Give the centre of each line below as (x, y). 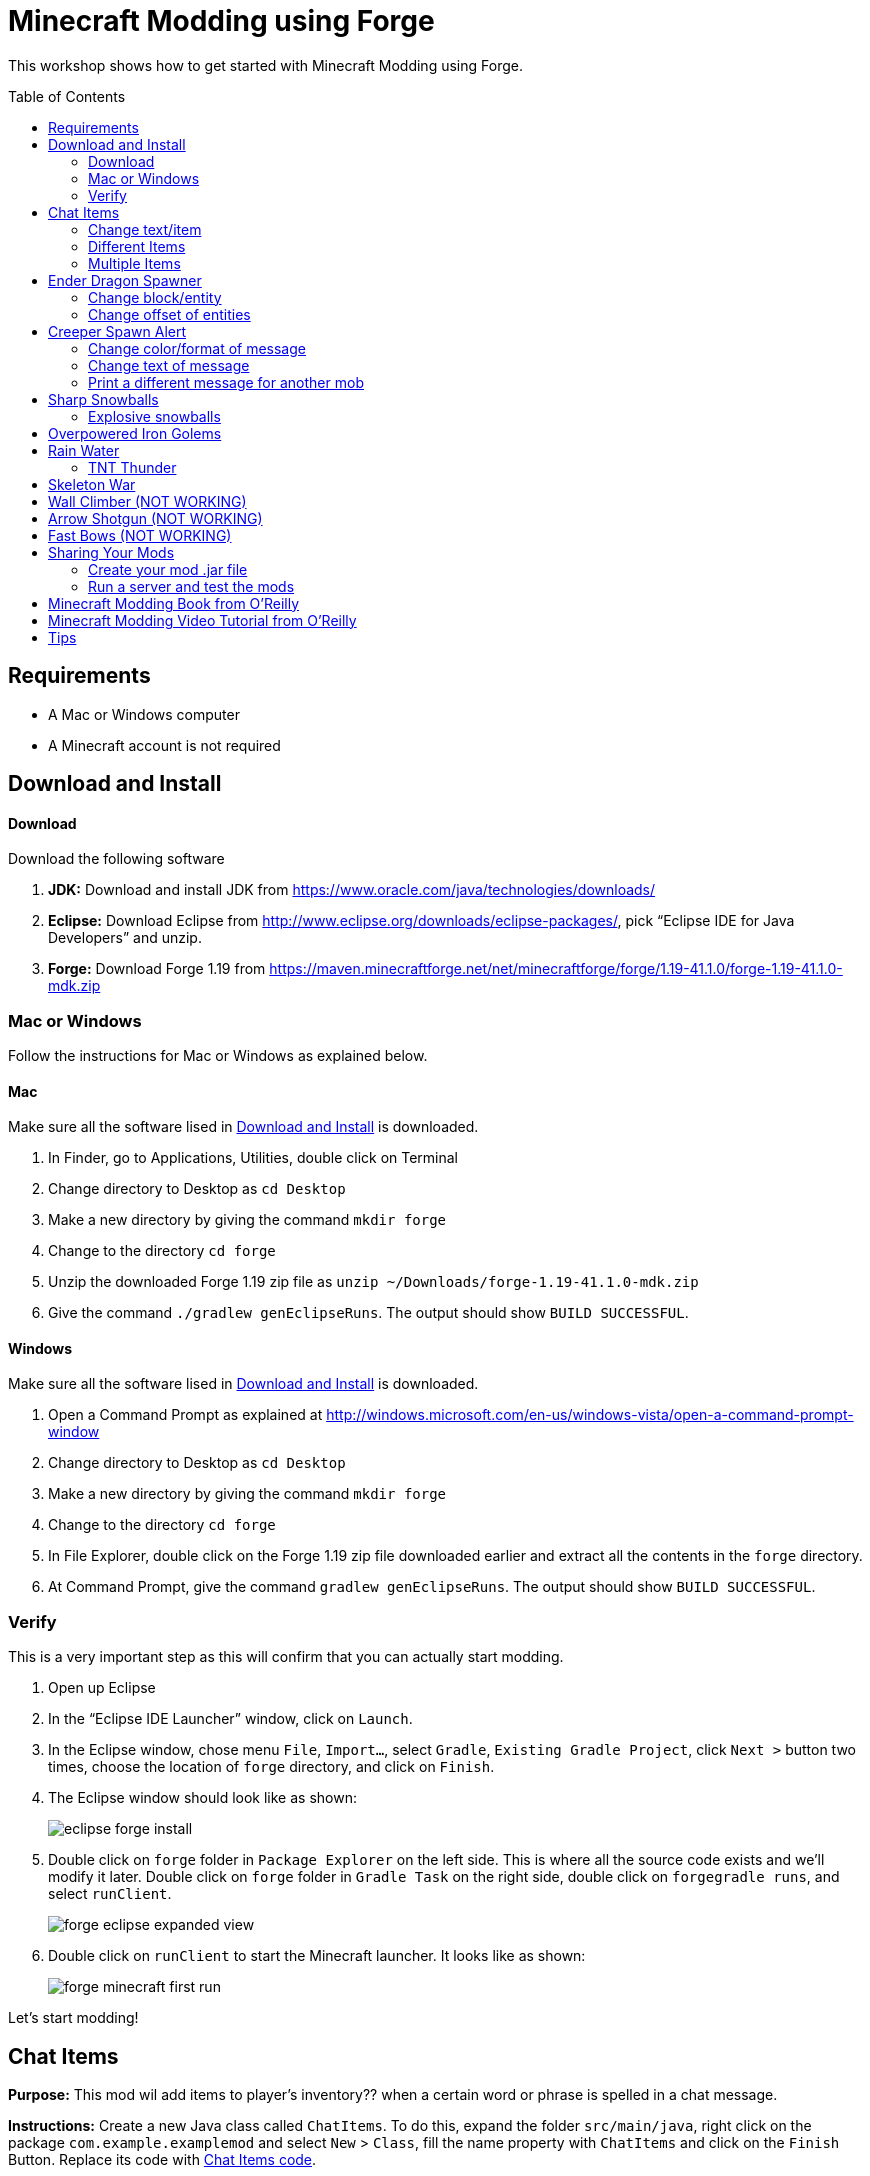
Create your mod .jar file (168, 569)
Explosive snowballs (154, 416)
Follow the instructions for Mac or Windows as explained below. (218, 1055)
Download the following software (116, 859)
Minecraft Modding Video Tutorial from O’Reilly (202, 620)
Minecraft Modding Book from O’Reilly (174, 603)
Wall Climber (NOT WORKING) (147, 501)
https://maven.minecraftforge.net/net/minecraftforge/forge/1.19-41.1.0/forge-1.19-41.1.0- (556, 969)
